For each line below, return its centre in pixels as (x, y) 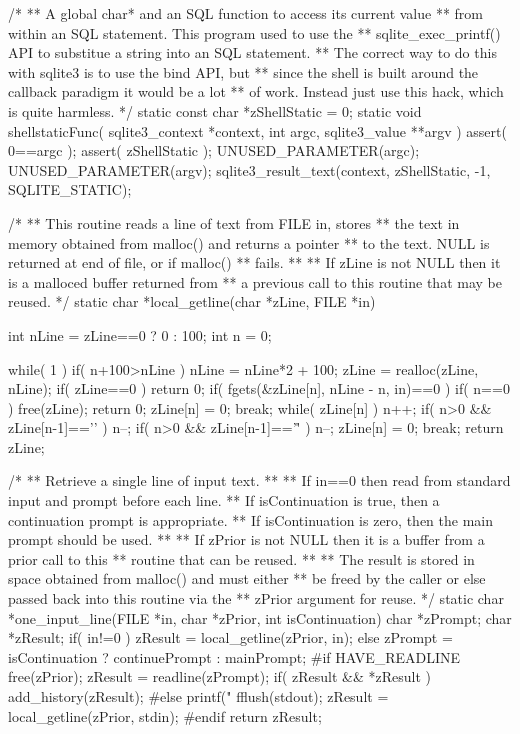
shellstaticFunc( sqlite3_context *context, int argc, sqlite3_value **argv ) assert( (257, 130)
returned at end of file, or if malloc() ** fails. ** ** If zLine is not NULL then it (254, 262)
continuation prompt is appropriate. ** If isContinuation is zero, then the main (250, 519)
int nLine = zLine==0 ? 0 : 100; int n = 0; (140, 334)
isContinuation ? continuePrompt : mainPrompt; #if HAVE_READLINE (234, 656)
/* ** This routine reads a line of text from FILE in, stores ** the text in (234, 222)
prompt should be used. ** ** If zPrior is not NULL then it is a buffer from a (246, 539)
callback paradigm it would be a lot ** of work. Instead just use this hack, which (256, 91)
